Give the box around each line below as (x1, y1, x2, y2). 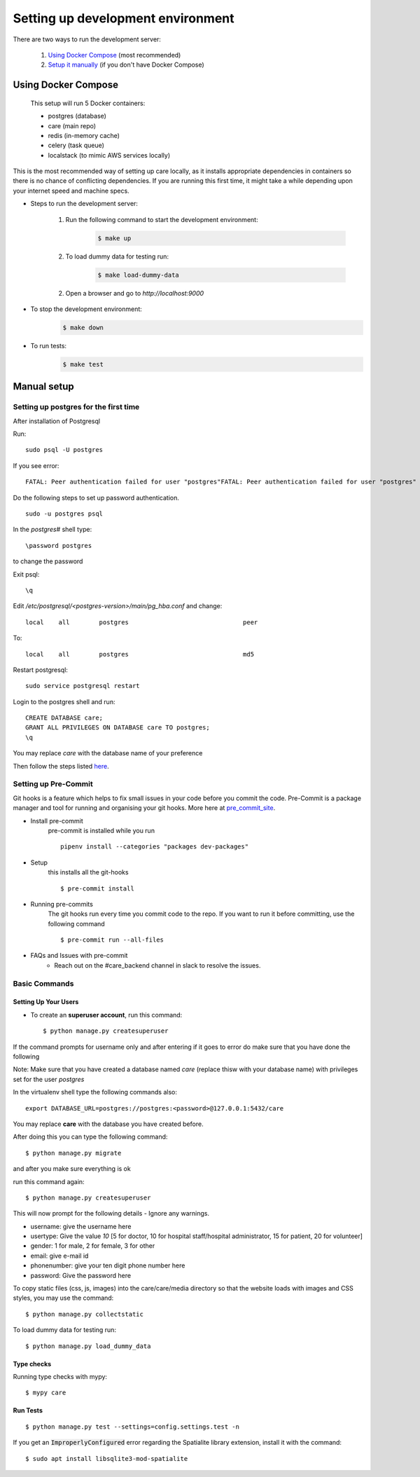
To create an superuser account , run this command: (30, 1010, 183, 1019)
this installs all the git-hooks (48, 868, 129, 877)
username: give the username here (30, 1222, 132, 1230)
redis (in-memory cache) (48, 131, 120, 139)
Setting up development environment (13, 11, 234, 26)
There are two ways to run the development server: (13, 35, 161, 43)
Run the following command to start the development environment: (65, 215, 258, 224)
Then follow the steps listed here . (13, 762, 109, 770)
